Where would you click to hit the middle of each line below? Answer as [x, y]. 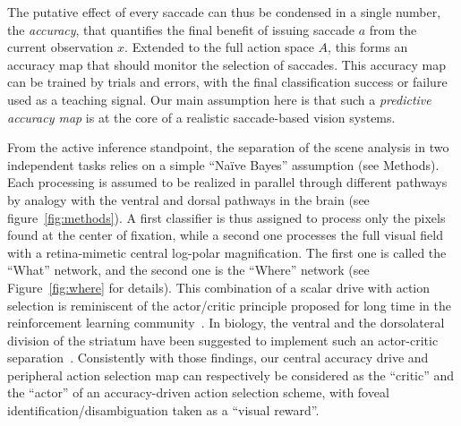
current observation [60, 47]
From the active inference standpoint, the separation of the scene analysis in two [228, 147]
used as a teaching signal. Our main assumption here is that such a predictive [219, 99]
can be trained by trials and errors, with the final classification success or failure [227, 82]
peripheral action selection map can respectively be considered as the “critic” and [231, 375]
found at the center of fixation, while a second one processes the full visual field [225, 235]
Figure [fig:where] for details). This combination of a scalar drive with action [218, 287]
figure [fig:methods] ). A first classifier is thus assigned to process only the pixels [226, 217]
